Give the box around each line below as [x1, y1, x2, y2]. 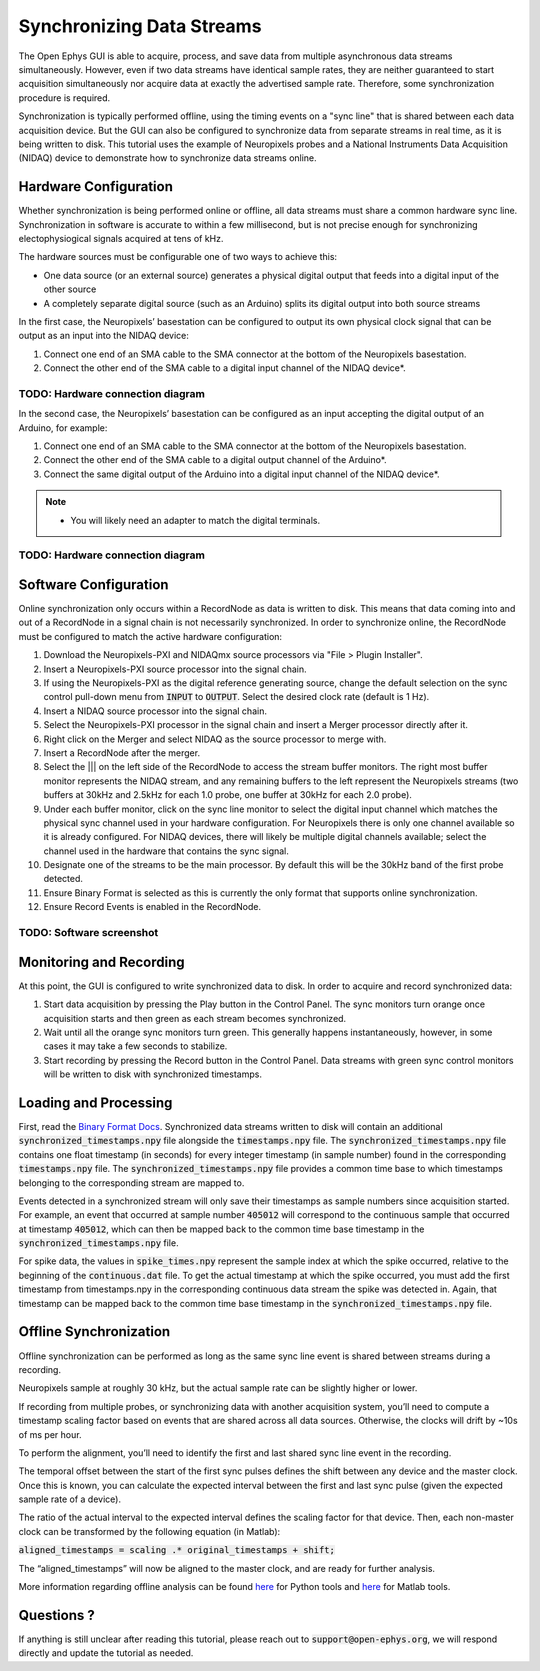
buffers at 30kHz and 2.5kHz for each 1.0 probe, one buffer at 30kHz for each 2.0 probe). [43, 789, 412, 801]
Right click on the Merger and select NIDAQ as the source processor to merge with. [43, 733, 387, 745]
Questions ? [18, 1606, 95, 1624]
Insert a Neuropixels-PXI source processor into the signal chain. [43, 663, 307, 675]
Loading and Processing [18, 1094, 173, 1111]
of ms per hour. [18, 1428, 82, 1440]
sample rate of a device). [18, 1493, 122, 1505]
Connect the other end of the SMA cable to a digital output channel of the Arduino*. [43, 454, 387, 466]
